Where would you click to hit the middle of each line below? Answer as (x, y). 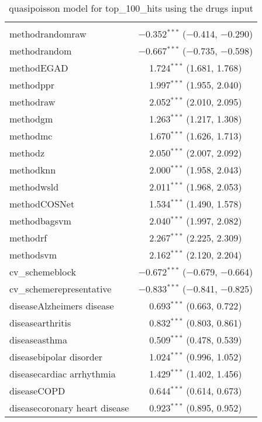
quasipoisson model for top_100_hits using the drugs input (131, 8)
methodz (27, 153)
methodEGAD (39, 68)
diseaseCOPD (37, 391)
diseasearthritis (40, 323)
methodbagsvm (40, 221)
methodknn (33, 170)
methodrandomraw (48, 34)
